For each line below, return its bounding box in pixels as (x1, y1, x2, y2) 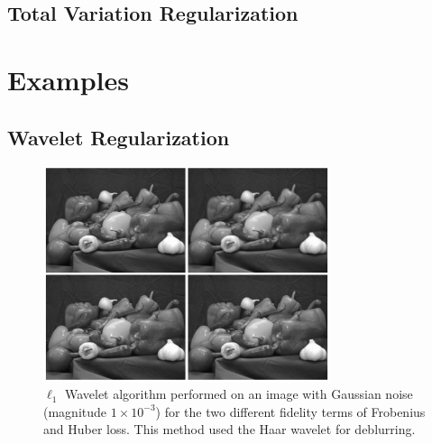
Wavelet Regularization (7, 123, 230, 151)
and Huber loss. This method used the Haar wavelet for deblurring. (43, 420, 416, 439)
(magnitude (43, 402, 107, 421)
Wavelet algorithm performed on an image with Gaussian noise (64, 384, 413, 403)
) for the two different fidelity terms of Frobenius (155, 402, 426, 421)
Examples (7, 60, 129, 97)
